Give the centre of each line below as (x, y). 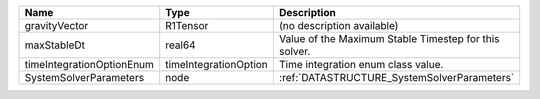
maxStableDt (54, 45)
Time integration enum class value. (361, 64)
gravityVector (56, 25)
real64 (180, 45)
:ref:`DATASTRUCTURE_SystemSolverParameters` (396, 77)
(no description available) (338, 25)
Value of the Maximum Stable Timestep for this (389, 38)
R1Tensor (187, 25)
